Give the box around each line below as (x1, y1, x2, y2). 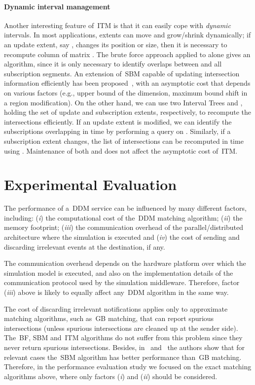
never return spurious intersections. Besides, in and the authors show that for (4, 342, 245, 352)
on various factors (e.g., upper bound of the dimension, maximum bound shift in (4, 87, 248, 97)
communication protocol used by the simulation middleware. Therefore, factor (4, 277, 240, 288)
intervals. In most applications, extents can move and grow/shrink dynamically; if (4, 30, 251, 40)
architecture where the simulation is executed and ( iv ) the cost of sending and (4, 232, 240, 242)
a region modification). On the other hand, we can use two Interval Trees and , (4, 97, 243, 107)
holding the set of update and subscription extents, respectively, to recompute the (4, 107, 252, 117)
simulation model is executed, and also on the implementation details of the (4, 267, 233, 278)
